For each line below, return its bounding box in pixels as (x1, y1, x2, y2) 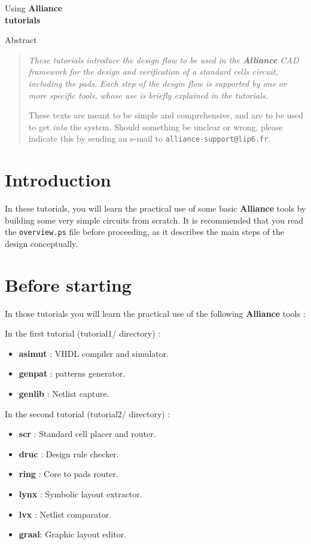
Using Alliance (5, 2, 63, 14)
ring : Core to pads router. (19, 467, 118, 480)
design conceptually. (5, 237, 78, 249)
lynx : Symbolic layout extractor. (19, 488, 142, 500)
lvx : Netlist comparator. (19, 508, 112, 520)
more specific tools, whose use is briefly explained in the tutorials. (28, 88, 268, 101)
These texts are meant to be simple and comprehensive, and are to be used (28, 109, 304, 121)
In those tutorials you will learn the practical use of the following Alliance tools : (5, 307, 306, 319)
